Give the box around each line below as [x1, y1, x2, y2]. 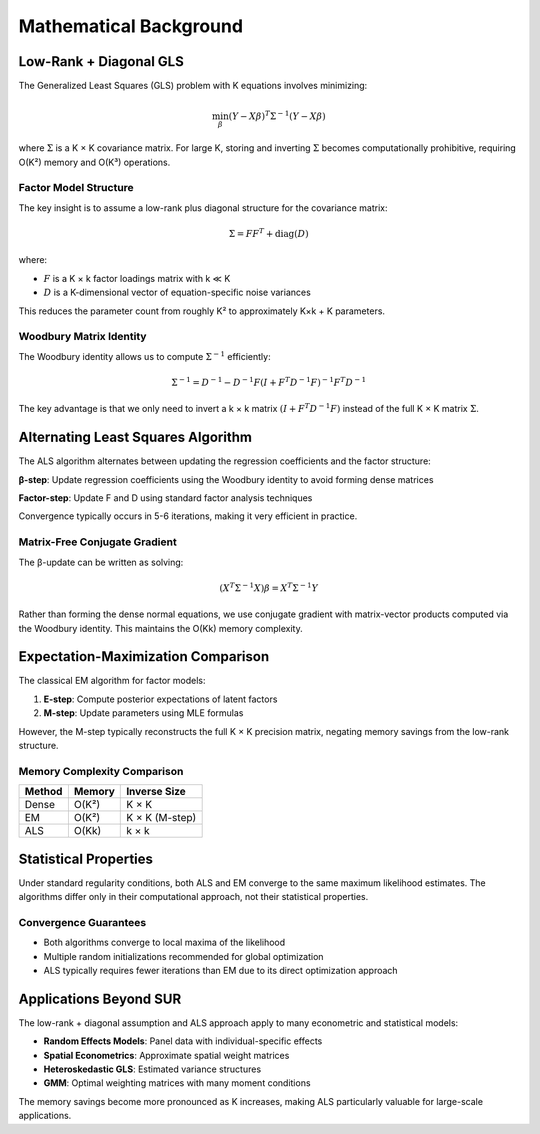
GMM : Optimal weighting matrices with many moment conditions [43, 1077, 311, 1089]
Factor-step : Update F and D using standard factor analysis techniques [18, 492, 313, 504]
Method [24, 785, 63, 799]
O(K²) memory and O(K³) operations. [18, 156, 171, 168]
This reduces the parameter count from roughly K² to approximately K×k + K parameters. [18, 305, 385, 317]
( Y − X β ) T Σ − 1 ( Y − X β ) [228, 109, 326, 122]
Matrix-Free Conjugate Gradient [18, 535, 177, 549]
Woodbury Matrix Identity [18, 330, 147, 344]
